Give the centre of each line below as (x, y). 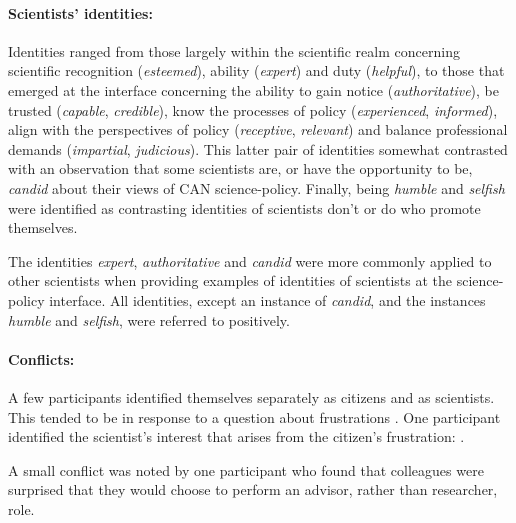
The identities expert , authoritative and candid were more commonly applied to (250, 260)
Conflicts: (41, 358)
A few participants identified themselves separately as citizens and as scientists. (251, 396)
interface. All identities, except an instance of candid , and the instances (267, 299)
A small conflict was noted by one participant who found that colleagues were (246, 469)
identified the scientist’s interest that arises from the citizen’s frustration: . (236, 436)
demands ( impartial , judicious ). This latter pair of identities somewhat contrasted (258, 148)
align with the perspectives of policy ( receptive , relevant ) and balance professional (258, 129)
